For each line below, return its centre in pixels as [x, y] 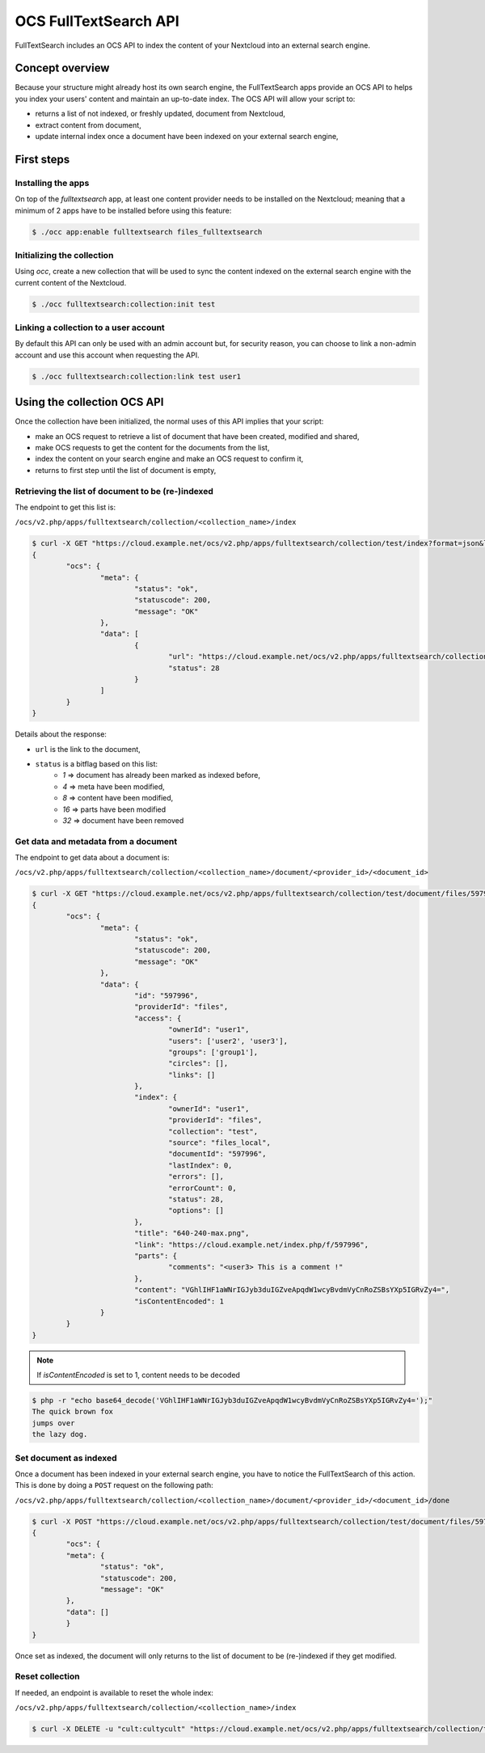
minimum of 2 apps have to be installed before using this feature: [123, 210]
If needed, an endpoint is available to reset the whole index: [114, 1692]
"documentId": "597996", [217, 1154]
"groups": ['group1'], [213, 1052]
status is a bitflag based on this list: [96, 763]
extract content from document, [88, 125]
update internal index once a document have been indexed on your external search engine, [187, 137]
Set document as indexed [66, 1458]
